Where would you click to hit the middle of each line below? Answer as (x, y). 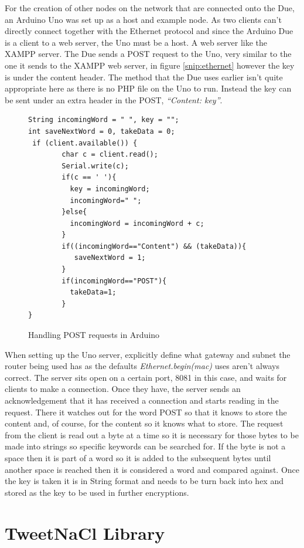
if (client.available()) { (85, 143)
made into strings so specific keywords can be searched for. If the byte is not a (145, 446)
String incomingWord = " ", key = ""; (104, 120)
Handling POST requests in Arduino (94, 335)
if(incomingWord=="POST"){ (114, 281)
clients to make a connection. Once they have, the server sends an (123, 389)
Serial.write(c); (95, 166)
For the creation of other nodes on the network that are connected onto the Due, (150, 8)
